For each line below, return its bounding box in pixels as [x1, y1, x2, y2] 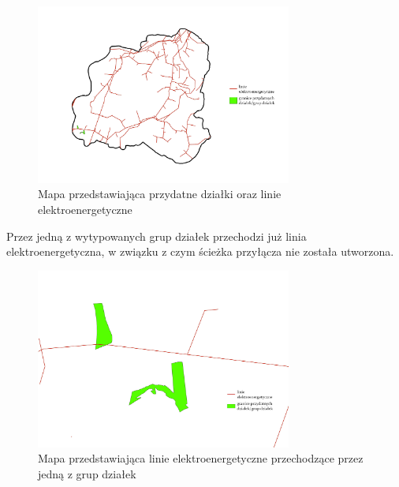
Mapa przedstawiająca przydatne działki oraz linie [38, 185, 282, 202]
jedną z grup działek [38, 465, 136, 481]
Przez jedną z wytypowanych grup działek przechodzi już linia [6, 227, 307, 244]
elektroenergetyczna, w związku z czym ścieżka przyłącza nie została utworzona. [6, 243, 394, 260]
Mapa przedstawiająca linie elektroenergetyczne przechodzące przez [38, 450, 364, 466]
